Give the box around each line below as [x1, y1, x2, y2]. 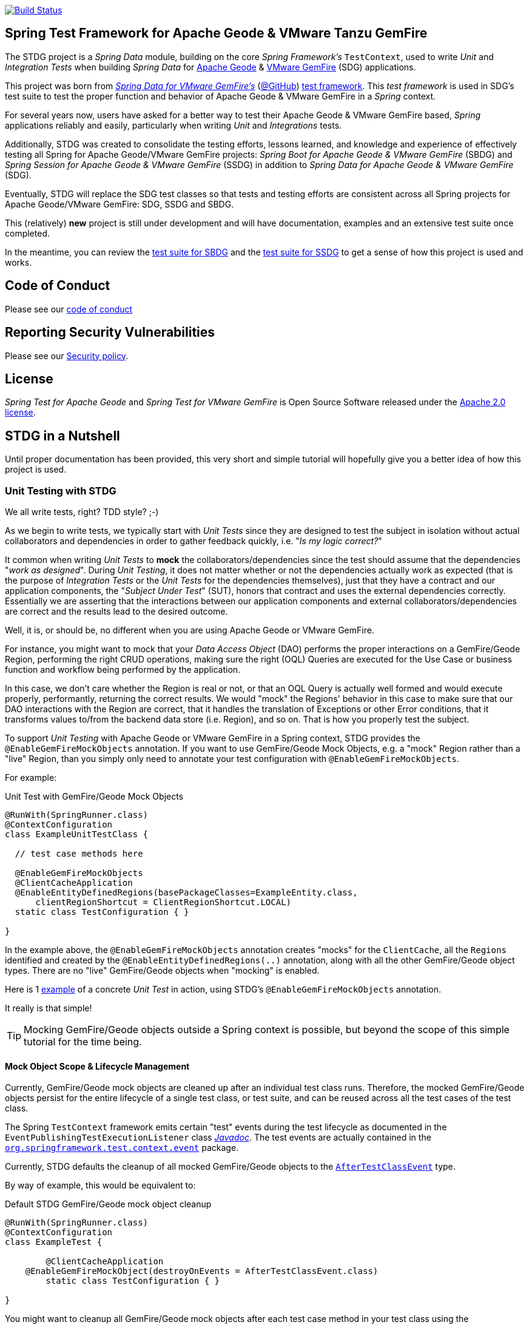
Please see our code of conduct [5, 303, 133, 314]
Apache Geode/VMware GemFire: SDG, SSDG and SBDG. [5, 198, 234, 209]
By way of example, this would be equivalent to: [5, 1180, 196, 1191]
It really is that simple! [5, 1002, 92, 1013]
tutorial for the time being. [24, 1035, 142, 1048]
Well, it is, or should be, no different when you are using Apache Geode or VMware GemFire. [5, 624, 374, 635]
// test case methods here [15, 848, 143, 858]
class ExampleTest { [5, 1237, 103, 1247]
